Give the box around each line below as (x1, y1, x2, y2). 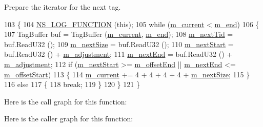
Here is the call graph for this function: (4, 96, 127, 107)
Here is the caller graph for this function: (4, 113, 133, 124)
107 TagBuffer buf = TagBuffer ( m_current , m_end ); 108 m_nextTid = (4, 29, 233, 39)
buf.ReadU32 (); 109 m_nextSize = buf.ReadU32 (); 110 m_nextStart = (4, 38, 234, 49)
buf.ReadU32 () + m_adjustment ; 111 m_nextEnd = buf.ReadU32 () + (4, 49, 233, 59)
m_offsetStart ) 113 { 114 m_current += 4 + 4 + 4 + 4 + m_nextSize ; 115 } (4, 69, 250, 79)
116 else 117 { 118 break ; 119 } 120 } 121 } (4, 79, 140, 90)
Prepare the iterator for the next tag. (4, 2, 121, 12)
